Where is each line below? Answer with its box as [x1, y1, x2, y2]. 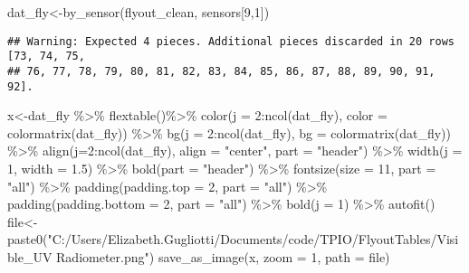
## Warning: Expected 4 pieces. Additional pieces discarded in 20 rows [7, 34, 455, 48]
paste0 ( [7, 230, 48, 249]
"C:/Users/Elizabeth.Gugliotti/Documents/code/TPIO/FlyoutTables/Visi [47, 230, 459, 249]
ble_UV [7, 247, 53, 266]
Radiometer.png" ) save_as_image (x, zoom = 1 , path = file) [56, 247, 390, 266]
